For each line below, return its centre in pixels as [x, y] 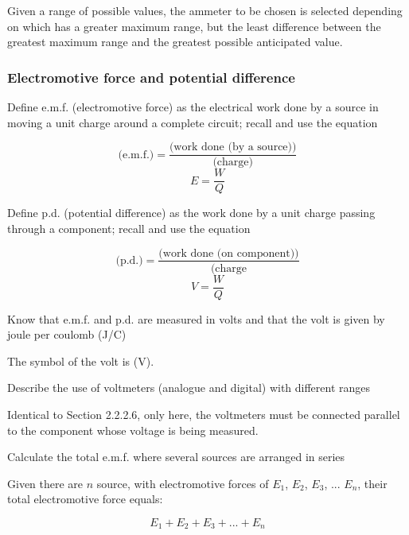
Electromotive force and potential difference [151, 77]
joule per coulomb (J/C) [67, 334]
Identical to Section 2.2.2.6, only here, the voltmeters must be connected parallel [204, 414]
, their [372, 483]
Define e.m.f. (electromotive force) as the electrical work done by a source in [193, 107]
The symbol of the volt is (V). [81, 361]
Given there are [45, 483]
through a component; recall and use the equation [129, 228]
